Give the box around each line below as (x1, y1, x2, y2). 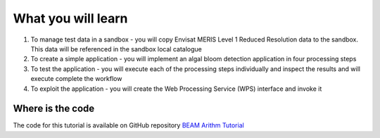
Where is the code (13, 103, 95, 115)
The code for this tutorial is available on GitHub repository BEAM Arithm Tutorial (13, 121, 244, 130)
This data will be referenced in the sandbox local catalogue (30, 44, 202, 53)
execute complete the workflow (30, 75, 122, 83)
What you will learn (13, 11, 128, 26)
